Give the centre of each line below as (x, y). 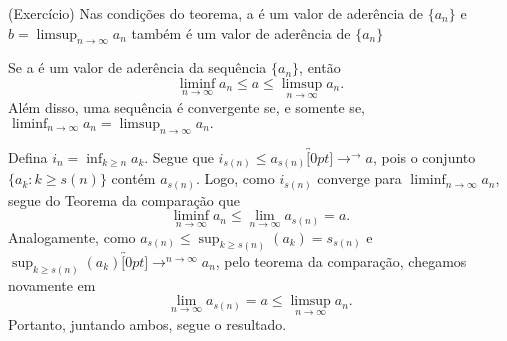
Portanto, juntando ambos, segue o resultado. (147, 324)
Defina (28, 156)
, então (320, 67)
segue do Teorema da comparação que (124, 199)
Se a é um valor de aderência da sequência (137, 67)
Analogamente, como (72, 236)
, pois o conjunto (424, 156)
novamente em (52, 284)
